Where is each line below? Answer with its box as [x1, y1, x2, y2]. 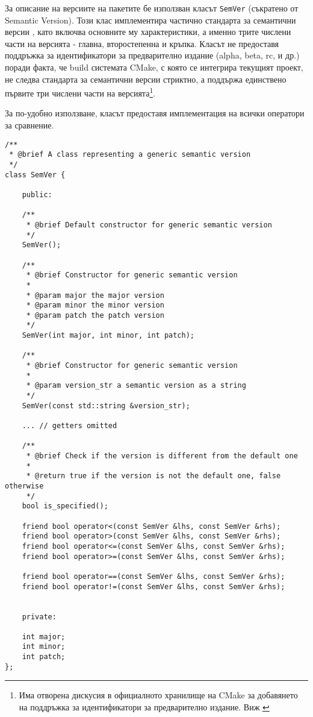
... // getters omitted [22, 422, 117, 431]
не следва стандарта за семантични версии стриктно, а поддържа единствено [5, 72, 287, 85]
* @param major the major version [26, 291, 164, 300]
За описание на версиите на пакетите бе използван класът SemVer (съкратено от [5, 2, 299, 14]
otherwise [5, 481, 44, 490]
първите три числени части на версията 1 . [5, 85, 156, 99]
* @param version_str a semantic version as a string [26, 381, 246, 390]
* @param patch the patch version [26, 311, 164, 320]
